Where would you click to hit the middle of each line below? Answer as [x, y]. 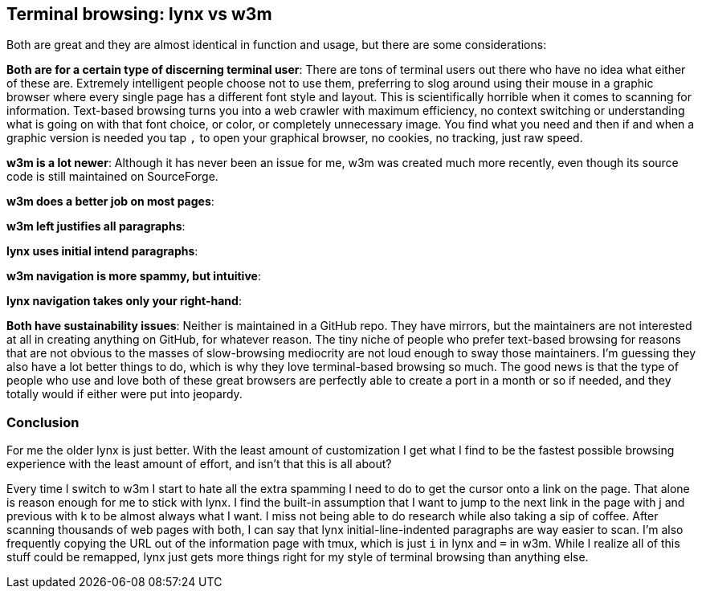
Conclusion [43, 422]
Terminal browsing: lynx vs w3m [139, 14]
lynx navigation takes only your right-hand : [124, 301]
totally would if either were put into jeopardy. [124, 394]
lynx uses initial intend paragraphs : [102, 251]
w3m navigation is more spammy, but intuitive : [134, 276]
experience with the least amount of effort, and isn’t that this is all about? [199, 464]
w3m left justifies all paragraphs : [96, 226]
